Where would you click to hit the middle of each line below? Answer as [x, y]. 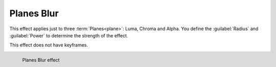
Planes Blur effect [41, 60]
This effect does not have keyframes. [49, 45]
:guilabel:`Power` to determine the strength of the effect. [69, 35]
